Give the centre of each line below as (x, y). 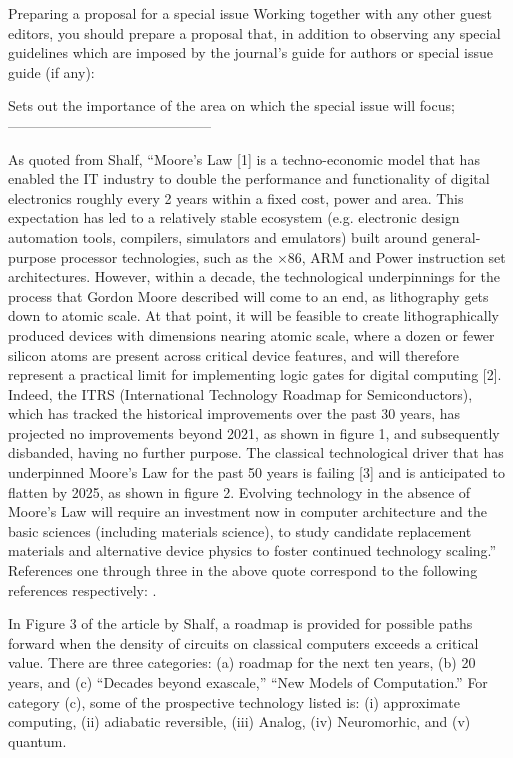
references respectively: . (82, 589)
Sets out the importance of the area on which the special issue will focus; (231, 105)
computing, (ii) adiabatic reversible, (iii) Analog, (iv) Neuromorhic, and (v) (239, 721)
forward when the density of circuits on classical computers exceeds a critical (243, 642)
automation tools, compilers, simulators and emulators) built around (218, 236)
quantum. (37, 740)
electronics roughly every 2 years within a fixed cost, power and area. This (236, 197)
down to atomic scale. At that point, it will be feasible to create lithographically (254, 315)
